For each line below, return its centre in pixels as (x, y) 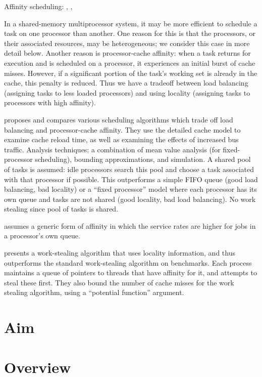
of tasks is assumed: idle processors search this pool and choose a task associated (129, 169)
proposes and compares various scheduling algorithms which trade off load (119, 119)
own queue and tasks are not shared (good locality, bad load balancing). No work (130, 199)
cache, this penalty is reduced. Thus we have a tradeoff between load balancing (126, 83)
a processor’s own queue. (42, 236)
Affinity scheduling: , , (38, 6)
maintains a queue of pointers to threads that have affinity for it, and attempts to (130, 273)
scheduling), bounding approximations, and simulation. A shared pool (143, 159)
